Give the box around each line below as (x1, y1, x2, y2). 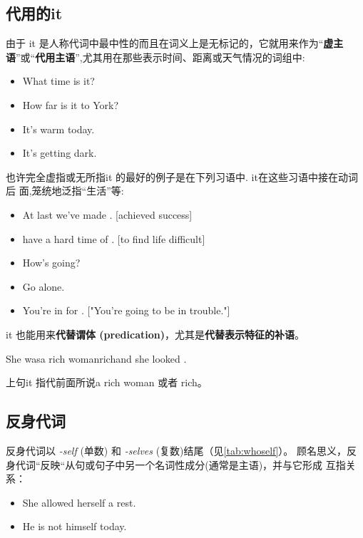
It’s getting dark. (22, 145, 97, 160)
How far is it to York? (22, 97, 119, 112)
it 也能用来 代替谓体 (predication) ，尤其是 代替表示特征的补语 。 (6, 326, 305, 341)
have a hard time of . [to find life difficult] (22, 231, 205, 246)
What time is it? (22, 73, 95, 88)
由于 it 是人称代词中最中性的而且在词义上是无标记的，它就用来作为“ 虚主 (6, 36, 344, 51)
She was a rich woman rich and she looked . (6, 351, 187, 366)
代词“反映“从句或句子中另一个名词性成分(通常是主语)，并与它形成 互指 (15, 457, 346, 472)
